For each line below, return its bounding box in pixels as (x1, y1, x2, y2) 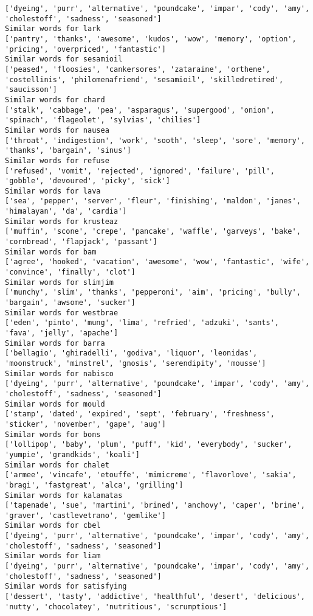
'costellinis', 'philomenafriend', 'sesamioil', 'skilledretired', (5, 75, 284, 84)
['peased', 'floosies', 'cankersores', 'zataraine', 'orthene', (5, 65, 270, 74)
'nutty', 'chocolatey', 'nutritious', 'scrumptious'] (5, 602, 227, 611)
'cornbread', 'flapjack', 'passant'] (5, 237, 157, 247)
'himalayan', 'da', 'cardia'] (5, 207, 127, 216)
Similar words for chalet (5, 460, 109, 469)
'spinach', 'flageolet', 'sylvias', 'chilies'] (5, 116, 201, 125)
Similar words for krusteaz (5, 217, 119, 226)
